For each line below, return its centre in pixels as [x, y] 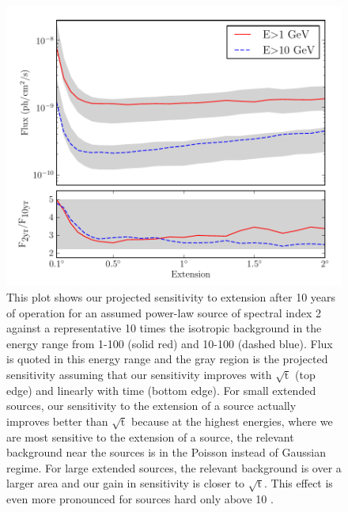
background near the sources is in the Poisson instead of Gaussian [166, 452]
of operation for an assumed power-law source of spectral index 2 [164, 312]
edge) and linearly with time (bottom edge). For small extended [161, 390]
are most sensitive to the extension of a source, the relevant [150, 436]
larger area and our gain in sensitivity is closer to [126, 483]
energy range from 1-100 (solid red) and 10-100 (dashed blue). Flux [170, 343]
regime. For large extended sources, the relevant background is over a [174, 467]
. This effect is [299, 483]
